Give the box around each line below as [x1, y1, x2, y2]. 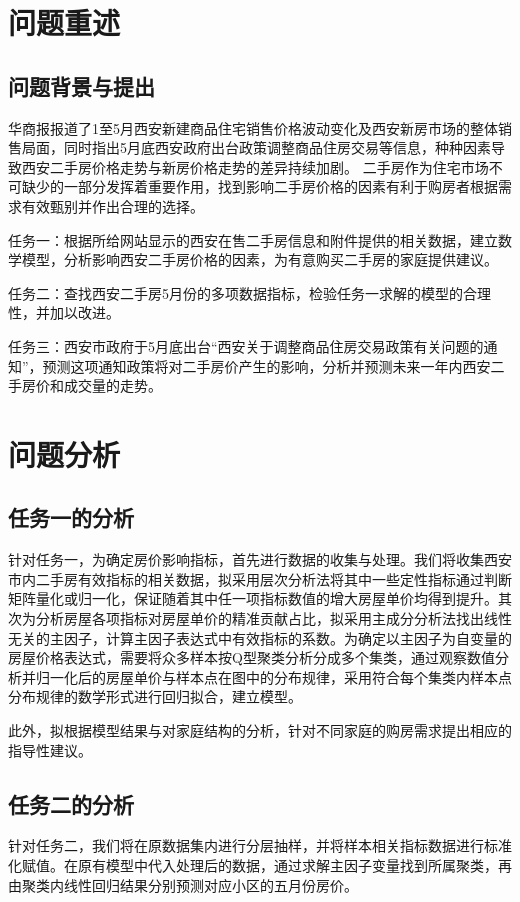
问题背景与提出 [8, 70, 155, 101]
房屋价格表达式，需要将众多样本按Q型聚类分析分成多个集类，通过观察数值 [8, 647, 495, 668]
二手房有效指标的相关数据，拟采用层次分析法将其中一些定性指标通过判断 [35, 568, 512, 589]
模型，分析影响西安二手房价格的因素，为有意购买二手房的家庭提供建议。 [21, 249, 498, 270]
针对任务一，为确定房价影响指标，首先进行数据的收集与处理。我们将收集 [8, 549, 484, 570]
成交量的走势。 [63, 375, 162, 396]
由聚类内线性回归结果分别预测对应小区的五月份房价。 [8, 874, 358, 895]
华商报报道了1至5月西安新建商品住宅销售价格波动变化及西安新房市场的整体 [8, 117, 498, 138]
